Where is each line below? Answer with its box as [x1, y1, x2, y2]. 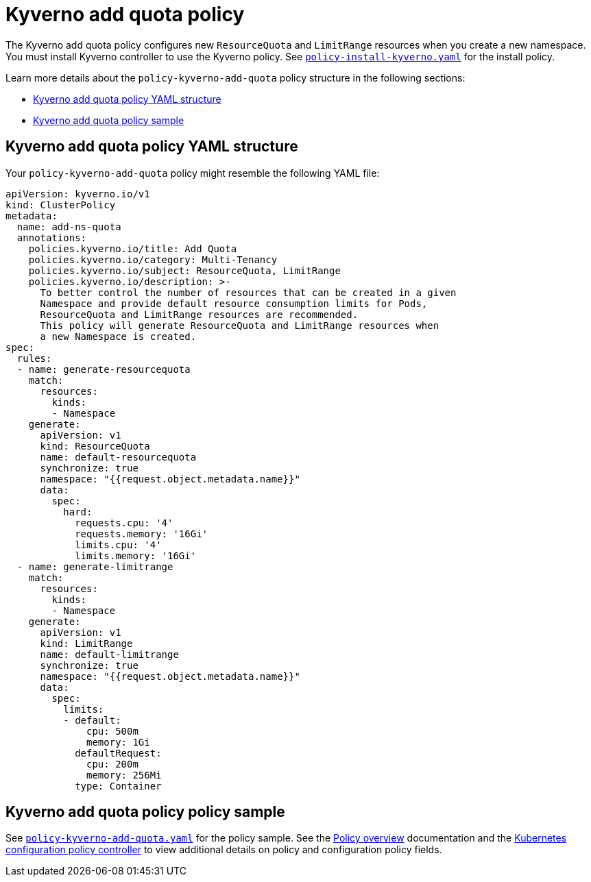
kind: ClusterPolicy [5, 199, 116, 210]
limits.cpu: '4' [75, 539, 162, 550]
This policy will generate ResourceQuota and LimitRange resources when [40, 319, 439, 331]
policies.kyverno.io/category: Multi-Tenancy [28, 254, 278, 265]
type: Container [75, 780, 162, 792]
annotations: [16, 232, 87, 243]
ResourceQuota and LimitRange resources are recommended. [40, 308, 359, 320]
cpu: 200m [86, 758, 138, 770]
